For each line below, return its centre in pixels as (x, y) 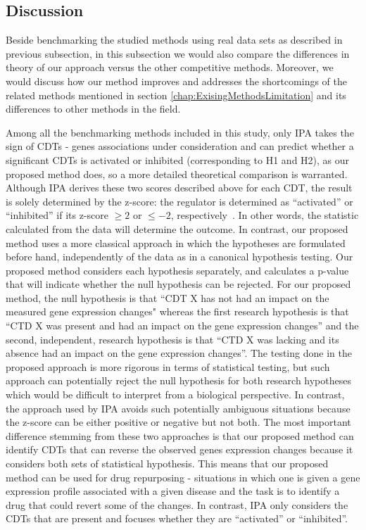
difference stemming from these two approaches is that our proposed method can (180, 435)
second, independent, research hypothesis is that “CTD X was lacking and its (172, 339)
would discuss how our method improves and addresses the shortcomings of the (176, 81)
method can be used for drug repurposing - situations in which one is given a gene (183, 477)
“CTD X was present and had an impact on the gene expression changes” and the (182, 326)
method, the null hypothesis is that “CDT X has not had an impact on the (168, 297)
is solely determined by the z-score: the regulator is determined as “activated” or (179, 201)
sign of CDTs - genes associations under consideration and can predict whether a (180, 146)
